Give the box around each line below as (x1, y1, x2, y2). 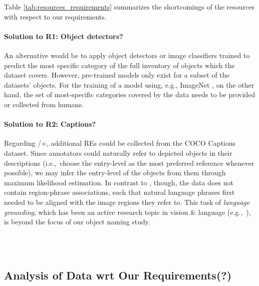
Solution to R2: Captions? (4, 119, 96, 129)
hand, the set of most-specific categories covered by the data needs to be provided (4, 89, 255, 100)
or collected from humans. (4, 99, 84, 109)
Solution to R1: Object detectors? (4, 31, 123, 41)
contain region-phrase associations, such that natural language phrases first (4, 187, 235, 197)
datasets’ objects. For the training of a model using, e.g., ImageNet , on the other (4, 79, 254, 90)
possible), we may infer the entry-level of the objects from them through (4, 167, 226, 178)
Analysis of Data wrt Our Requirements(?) (4, 267, 232, 283)
